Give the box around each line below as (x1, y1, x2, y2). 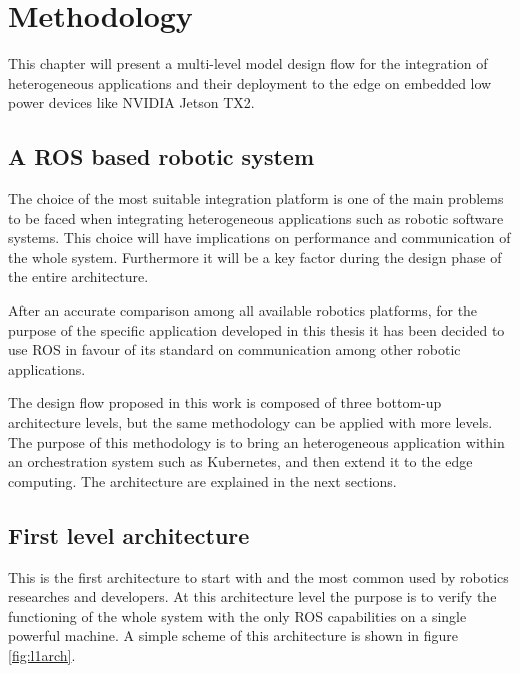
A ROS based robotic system (8, 141, 315, 172)
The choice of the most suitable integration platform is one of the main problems (8, 188, 504, 209)
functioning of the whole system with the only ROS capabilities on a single (8, 605, 467, 626)
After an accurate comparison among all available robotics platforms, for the (8, 300, 478, 321)
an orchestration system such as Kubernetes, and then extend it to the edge (8, 451, 473, 472)
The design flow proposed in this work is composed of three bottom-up (8, 392, 442, 413)
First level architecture (8, 519, 250, 550)
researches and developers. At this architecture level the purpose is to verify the (8, 586, 497, 607)
